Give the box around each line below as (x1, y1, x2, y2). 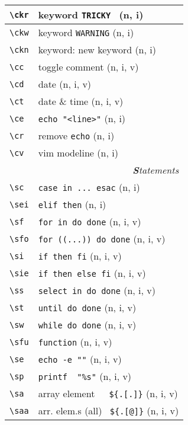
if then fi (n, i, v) (38, 249, 122, 263)
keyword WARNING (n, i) (38, 25, 134, 39)
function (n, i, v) (38, 335, 112, 349)
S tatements (132, 163, 179, 177)
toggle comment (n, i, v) (38, 60, 139, 74)
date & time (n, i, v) (38, 94, 124, 108)
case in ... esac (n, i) (38, 180, 140, 194)
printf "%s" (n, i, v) (38, 369, 132, 383)
